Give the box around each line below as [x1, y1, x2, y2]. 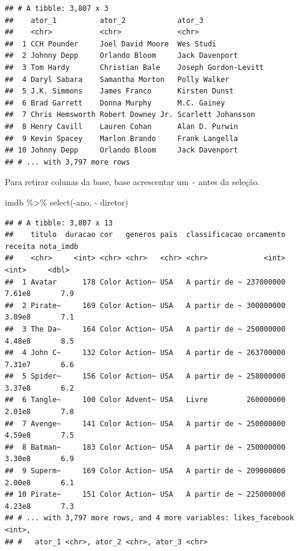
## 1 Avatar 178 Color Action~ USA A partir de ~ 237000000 [5, 277, 286, 286]
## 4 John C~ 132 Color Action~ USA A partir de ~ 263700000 [5, 348, 286, 357]
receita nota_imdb [5, 242, 78, 251]
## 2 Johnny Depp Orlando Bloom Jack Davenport [5, 51, 238, 60]
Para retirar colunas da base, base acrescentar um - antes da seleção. [5, 175, 260, 188]
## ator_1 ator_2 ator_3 [5, 16, 204, 25]
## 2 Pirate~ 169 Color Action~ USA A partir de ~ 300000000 [5, 301, 286, 310]
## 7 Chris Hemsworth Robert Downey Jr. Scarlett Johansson [5, 110, 256, 119]
